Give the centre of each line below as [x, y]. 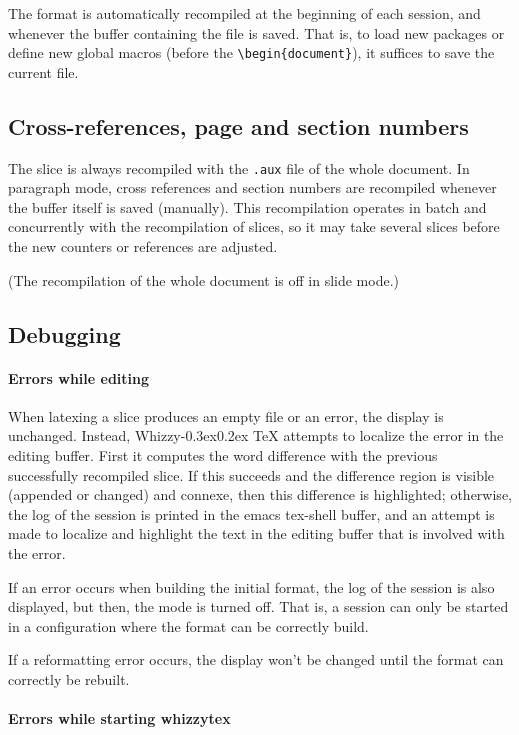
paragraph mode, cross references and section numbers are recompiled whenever [252, 187]
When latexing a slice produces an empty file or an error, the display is [226, 415]
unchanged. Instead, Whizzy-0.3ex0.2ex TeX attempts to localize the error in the [256, 435]
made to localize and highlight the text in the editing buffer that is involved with [256, 533]
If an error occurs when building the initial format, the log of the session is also [251, 586]
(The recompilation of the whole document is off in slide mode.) [204, 279]
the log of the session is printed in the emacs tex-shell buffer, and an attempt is [251, 513]
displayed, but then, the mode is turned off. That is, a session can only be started [258, 606]
